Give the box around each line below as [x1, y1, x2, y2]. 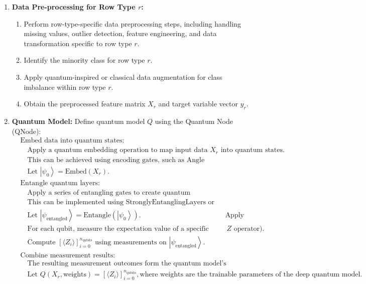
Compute [27, 238, 56, 246]
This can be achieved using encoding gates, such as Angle [27, 156, 205, 164]
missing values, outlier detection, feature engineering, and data [24, 28, 217, 39]
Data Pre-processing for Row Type [12, 2, 136, 12]
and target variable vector [158, 98, 238, 109]
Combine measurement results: [20, 251, 115, 259]
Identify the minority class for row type [24, 55, 145, 65]
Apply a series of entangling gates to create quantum [27, 189, 191, 196]
